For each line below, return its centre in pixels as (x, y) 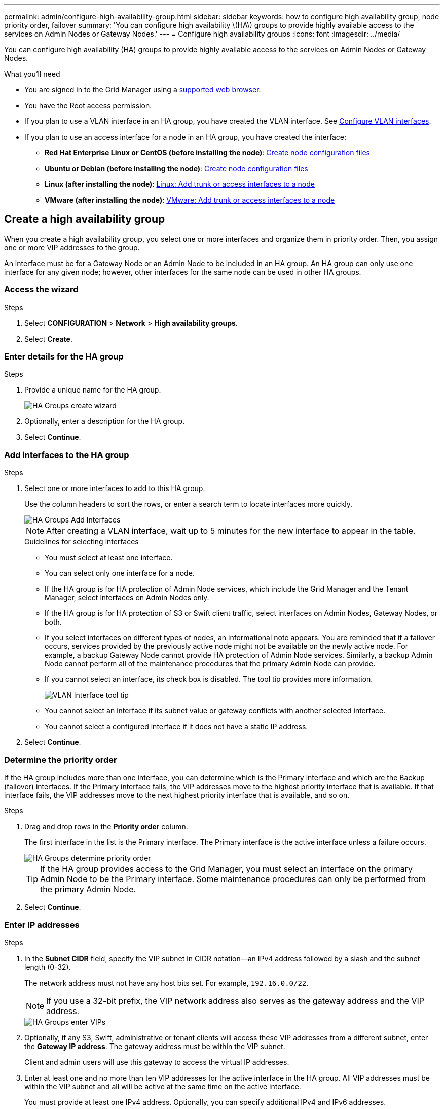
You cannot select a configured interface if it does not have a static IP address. (176, 727)
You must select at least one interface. (109, 558)
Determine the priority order (61, 760)
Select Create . (48, 339)
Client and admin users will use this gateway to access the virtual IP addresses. (157, 1062)
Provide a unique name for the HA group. (93, 390)
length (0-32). (48, 967)
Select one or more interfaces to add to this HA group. (115, 488)
